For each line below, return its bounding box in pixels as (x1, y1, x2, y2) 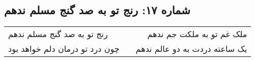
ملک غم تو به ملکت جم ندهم (147, 28, 247, 40)
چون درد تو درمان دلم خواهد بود (8, 43, 120, 55)
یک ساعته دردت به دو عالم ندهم (135, 43, 247, 55)
